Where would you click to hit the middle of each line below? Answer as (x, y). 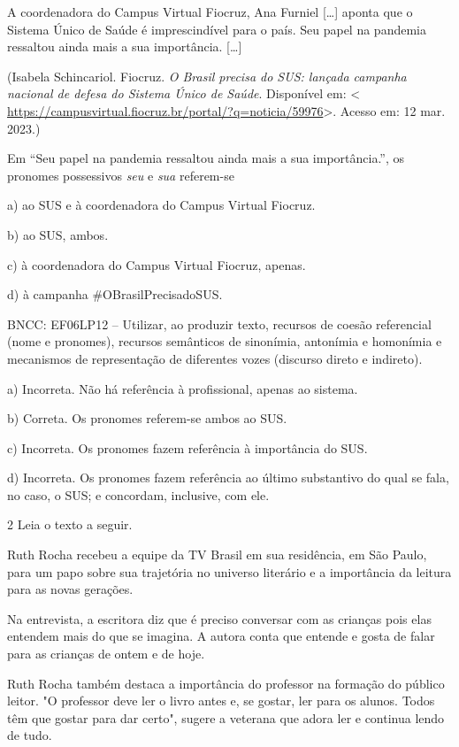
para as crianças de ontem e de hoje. (106, 654)
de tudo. (30, 735)
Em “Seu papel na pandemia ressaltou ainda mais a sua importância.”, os (206, 158)
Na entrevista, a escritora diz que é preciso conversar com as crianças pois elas (219, 618)
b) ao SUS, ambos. (58, 234)
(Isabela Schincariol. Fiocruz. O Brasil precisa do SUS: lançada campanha (207, 76)
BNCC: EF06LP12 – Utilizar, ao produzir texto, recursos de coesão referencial (219, 323)
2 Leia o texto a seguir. (70, 524)
